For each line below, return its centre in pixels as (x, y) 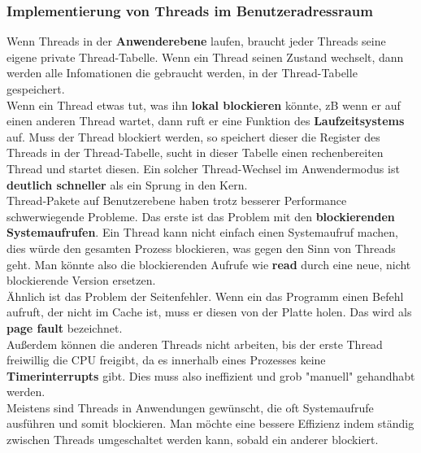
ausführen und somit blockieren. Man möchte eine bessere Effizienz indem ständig (210, 423)
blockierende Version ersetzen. (81, 280)
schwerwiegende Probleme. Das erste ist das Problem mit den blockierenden (201, 216)
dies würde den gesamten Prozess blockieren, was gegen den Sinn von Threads (201, 248)
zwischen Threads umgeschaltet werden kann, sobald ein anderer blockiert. (193, 440)
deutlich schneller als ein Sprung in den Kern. (127, 184)
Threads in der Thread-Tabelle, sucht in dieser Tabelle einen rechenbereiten (195, 152)
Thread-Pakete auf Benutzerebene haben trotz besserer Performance (177, 200)
